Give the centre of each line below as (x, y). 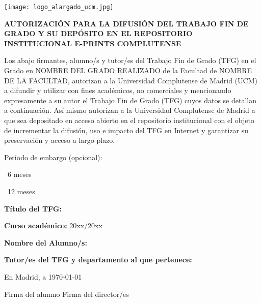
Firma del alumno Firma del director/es (67, 294)
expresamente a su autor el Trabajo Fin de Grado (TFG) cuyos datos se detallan (130, 100)
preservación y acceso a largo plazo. (60, 140)
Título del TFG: (33, 208)
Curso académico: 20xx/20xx (53, 225)
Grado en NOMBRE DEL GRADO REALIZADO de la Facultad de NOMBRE (128, 70)
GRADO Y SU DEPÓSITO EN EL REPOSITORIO (98, 33)
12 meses (21, 191)
